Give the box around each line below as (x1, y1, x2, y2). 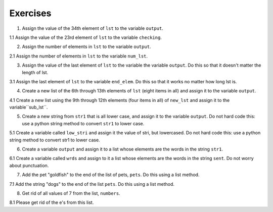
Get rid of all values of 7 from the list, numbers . (22, 190, 121, 196)
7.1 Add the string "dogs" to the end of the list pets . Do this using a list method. (9, 181, 174, 187)
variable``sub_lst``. (9, 104, 48, 111)
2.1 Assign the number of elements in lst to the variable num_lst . (9, 53, 148, 59)
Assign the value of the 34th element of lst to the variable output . (22, 25, 164, 31)
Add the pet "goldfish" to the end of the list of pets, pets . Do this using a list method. (22, 172, 200, 178)
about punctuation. (9, 162, 49, 169)
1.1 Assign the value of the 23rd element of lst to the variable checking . (9, 34, 162, 40)
